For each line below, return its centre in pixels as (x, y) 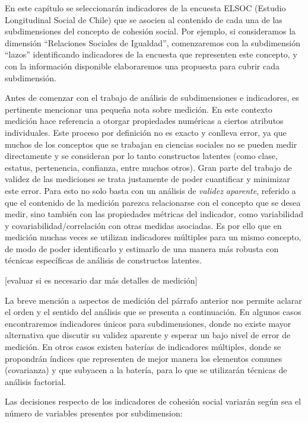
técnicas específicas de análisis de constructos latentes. (103, 260)
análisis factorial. (36, 381)
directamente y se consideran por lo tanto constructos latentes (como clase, (141, 156)
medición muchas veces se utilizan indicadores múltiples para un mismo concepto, (153, 237)
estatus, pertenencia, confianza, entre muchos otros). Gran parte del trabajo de (148, 167)
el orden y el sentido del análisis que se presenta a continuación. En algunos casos (153, 312)
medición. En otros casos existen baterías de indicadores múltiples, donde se (143, 347)
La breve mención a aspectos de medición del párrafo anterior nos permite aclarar (153, 300)
